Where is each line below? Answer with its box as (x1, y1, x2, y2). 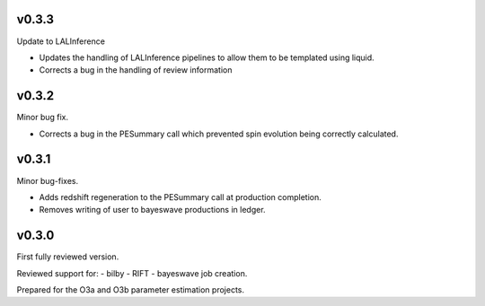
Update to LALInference (16, 36, 105, 47)
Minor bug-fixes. (16, 175, 79, 186)
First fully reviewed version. (16, 251, 119, 262)
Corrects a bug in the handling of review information (39, 65, 233, 75)
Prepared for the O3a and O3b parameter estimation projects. (16, 284, 244, 295)
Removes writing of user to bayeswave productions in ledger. (39, 205, 266, 215)
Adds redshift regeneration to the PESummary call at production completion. (39, 191, 322, 202)
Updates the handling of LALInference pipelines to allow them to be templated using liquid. (39, 52, 375, 63)
